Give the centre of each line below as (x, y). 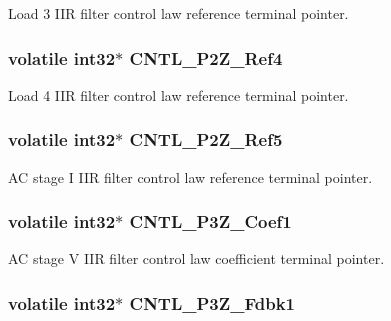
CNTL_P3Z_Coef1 (210, 221)
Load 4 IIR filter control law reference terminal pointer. (178, 94)
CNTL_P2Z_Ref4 (206, 57)
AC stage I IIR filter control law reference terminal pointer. (190, 176)
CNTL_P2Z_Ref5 (206, 139)
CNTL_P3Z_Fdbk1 (212, 302)
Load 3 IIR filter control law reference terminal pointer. (178, 13)
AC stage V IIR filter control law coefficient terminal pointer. (196, 258)
